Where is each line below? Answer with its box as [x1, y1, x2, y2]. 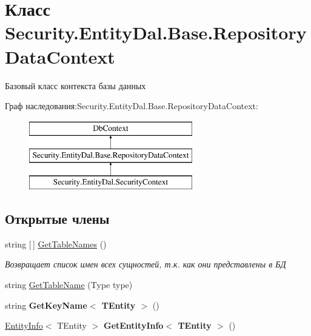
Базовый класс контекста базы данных [5, 79, 146, 92]
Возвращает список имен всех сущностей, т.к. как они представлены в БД [5, 258, 286, 270]
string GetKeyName [5, 298, 87, 311]
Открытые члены [5, 209, 110, 228]
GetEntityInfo [103, 319, 164, 332]
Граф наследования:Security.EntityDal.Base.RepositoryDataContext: [5, 99, 258, 112]
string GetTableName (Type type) [5, 278, 133, 291]
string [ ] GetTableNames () [5, 237, 107, 250]
